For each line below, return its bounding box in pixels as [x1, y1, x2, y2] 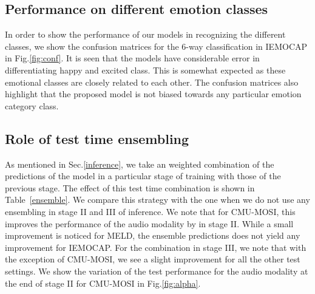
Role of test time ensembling [5, 129, 189, 148]
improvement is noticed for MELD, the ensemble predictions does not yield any [5, 229, 300, 242]
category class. [5, 99, 59, 112]
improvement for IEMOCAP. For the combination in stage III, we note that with [5, 241, 307, 253]
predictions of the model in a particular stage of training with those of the [5, 169, 281, 182]
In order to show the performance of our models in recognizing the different [5, 28, 286, 41]
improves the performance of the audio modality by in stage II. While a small [5, 217, 294, 230]
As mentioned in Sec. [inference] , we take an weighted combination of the [5, 157, 274, 170]
